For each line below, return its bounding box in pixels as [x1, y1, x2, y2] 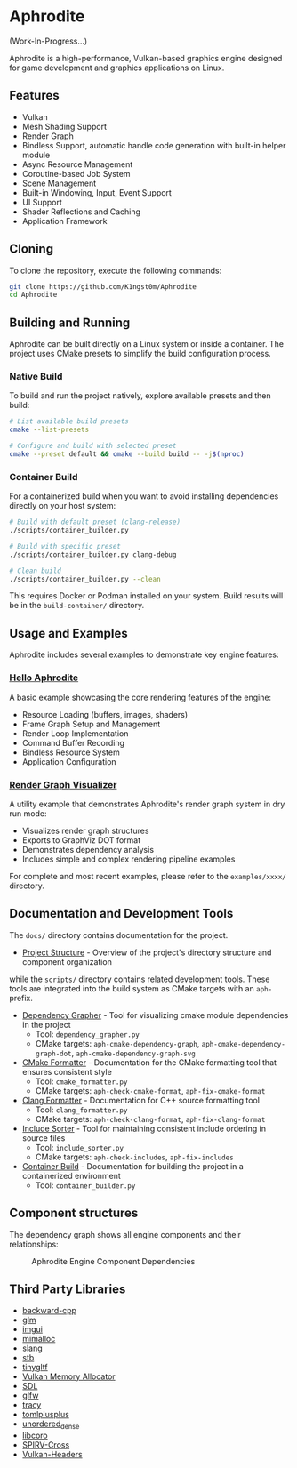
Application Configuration [21, 756, 117, 766]
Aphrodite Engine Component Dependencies [31, 1255, 196, 1266]
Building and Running [9, 315, 131, 330]
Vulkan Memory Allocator [21, 1371, 116, 1382]
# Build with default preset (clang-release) [9, 517, 181, 526]
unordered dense [21, 1418, 80, 1432]
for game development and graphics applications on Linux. [9, 62, 225, 73]
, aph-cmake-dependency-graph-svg [71, 1047, 196, 1058]
